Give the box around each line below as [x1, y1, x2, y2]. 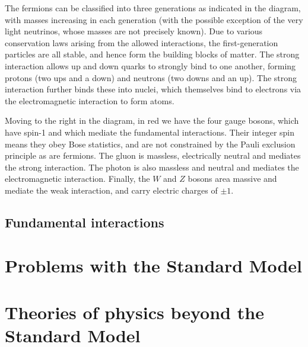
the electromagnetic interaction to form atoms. [5, 94, 174, 107]
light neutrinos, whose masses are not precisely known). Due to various [5, 25, 263, 37]
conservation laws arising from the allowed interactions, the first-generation [5, 36, 278, 49]
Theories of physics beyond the [5, 300, 264, 324]
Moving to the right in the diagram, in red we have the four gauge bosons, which [5, 114, 299, 127]
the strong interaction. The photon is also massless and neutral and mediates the [5, 160, 299, 173]
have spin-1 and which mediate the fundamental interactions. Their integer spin [5, 126, 295, 138]
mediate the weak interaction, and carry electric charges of [5, 184, 218, 196]
